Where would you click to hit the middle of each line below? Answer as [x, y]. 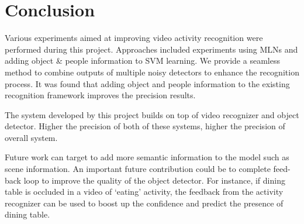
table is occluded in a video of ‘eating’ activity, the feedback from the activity [144, 192]
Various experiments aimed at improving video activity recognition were [134, 38]
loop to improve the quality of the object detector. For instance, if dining [154, 180]
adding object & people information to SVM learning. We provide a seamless [142, 61]
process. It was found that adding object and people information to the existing [147, 83]
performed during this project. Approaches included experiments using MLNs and [151, 49]
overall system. [31, 137]
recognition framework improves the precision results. [100, 95]
